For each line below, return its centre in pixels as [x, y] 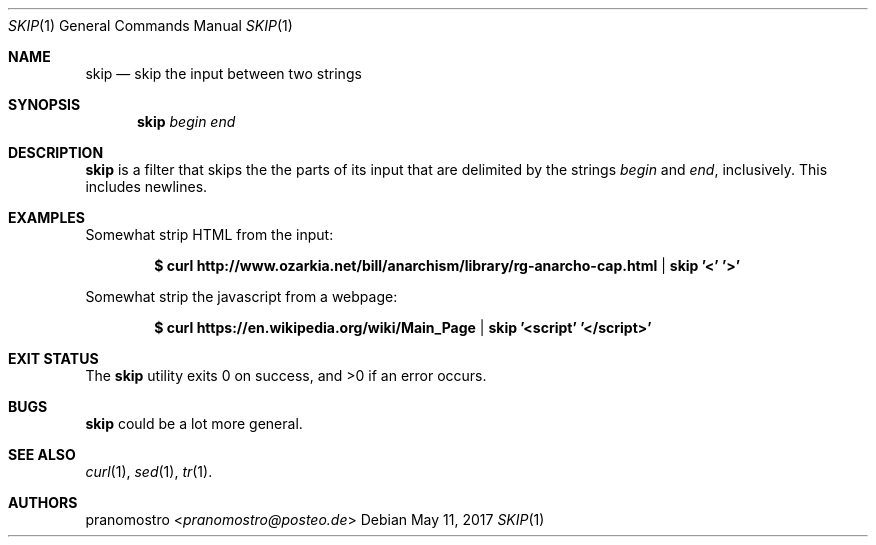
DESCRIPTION [56, 152]
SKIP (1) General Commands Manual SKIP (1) [150, 25]
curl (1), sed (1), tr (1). [149, 471]
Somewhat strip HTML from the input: [209, 234]
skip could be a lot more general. [194, 423]
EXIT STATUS [53, 358]
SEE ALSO [42, 454]
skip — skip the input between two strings [223, 73]
